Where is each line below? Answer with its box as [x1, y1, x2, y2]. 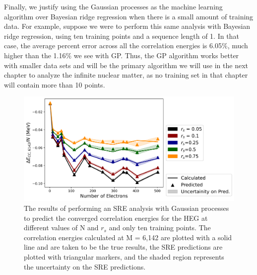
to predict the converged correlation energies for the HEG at [24, 212, 208, 223]
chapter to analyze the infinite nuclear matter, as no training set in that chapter [4, 70, 248, 80]
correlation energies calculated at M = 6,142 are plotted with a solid [24, 232, 232, 242]
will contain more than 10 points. [4, 79, 105, 90]
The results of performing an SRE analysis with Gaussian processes [24, 203, 229, 213]
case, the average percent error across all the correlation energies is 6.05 [4, 40, 222, 51]
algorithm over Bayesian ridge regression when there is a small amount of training [4, 11, 254, 21]
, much [227, 40, 248, 51]
